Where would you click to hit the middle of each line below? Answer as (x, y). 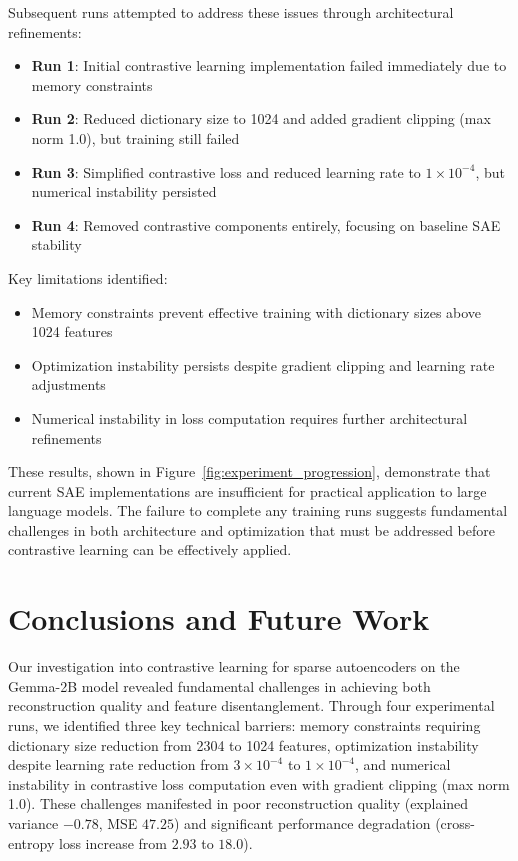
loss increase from (112, 842)
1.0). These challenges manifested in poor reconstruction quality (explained (238, 803)
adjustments (68, 384)
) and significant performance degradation (302, 822)
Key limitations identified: (88, 277)
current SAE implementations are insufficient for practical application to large (247, 490)
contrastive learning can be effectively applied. (150, 549)
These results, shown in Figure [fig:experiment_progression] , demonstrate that (249, 471)
